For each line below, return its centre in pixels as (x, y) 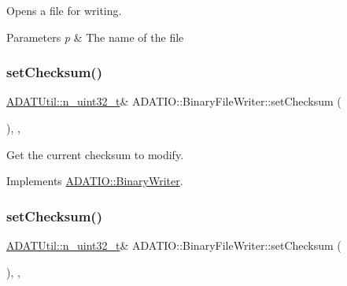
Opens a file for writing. (64, 10)
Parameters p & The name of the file (95, 37)
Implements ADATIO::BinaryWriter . (95, 181)
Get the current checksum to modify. (95, 154)
